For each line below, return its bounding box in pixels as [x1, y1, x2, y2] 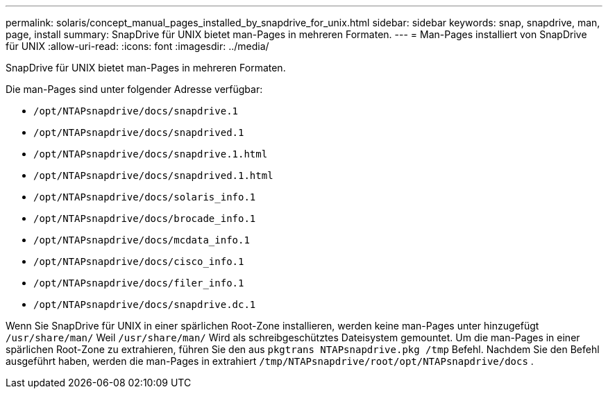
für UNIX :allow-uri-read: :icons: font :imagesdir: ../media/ [6, 40, 269, 52]
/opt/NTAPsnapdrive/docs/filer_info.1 [33, 277, 244, 289]
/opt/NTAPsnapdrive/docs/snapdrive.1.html [33, 148, 268, 160]
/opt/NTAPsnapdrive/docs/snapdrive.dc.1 [33, 299, 256, 310]
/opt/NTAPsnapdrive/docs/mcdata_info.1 [33, 234, 250, 246]
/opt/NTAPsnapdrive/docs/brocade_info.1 [33, 213, 256, 224]
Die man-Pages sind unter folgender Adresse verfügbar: [6, 83, 263, 95]
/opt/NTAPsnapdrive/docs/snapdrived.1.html [33, 170, 273, 181]
